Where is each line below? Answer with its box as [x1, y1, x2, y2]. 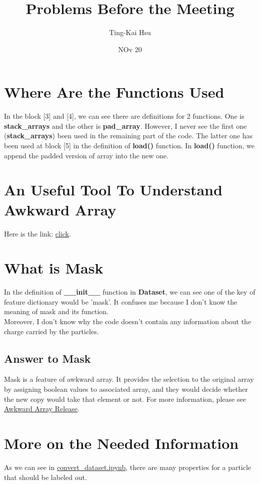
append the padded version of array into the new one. [4, 150, 168, 160]
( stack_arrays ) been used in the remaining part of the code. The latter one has [4, 130, 253, 141]
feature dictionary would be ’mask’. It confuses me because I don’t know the [4, 296, 237, 307]
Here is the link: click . [4, 228, 71, 238]
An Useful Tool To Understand [4, 179, 222, 200]
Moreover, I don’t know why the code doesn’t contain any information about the [4, 316, 251, 327]
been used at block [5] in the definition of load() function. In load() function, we [4, 140, 255, 151]
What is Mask [4, 258, 103, 278]
